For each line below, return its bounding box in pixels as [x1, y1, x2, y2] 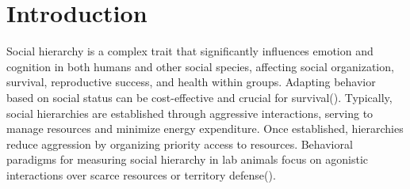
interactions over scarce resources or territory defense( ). [6, 166, 276, 183]
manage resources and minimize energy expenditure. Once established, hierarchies [6, 120, 404, 137]
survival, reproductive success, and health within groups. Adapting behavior [6, 74, 376, 90]
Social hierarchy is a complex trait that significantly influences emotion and [6, 43, 374, 59]
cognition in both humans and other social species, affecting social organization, [6, 58, 394, 74]
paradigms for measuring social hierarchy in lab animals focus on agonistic [6, 151, 369, 168]
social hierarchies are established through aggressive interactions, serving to [6, 104, 374, 121]
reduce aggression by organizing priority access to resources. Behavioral [6, 135, 353, 152]
